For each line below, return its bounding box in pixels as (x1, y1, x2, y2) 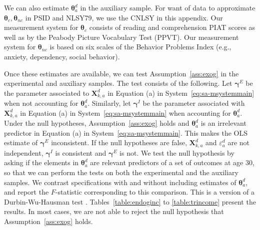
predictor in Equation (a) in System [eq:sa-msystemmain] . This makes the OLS (4, 127, 248, 138)
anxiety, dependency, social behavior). (4, 51, 120, 61)
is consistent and (55, 147, 106, 158)
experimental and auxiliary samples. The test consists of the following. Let (4, 78, 232, 88)
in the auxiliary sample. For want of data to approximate (80, 2, 255, 12)
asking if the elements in (4, 157, 79, 168)
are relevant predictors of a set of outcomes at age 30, (90, 157, 254, 168)
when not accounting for (4, 98, 78, 108)
